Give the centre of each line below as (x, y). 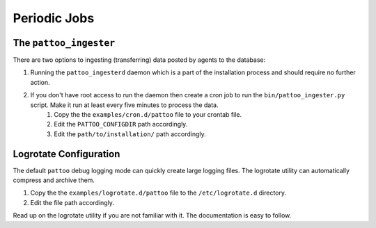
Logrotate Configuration (66, 154)
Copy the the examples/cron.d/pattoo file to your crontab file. (148, 115)
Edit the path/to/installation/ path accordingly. (130, 134)
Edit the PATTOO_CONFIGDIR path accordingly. (121, 124)
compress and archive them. (54, 180)
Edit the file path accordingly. (72, 202)
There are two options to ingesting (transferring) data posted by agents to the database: (139, 60)
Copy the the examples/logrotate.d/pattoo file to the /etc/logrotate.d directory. (158, 193)
